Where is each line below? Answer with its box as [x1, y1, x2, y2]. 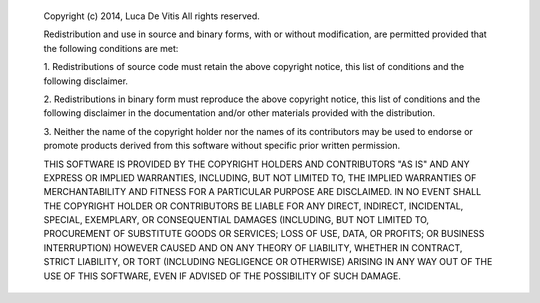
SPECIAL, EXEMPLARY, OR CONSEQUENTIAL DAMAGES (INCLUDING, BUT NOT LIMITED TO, [43, 214, 430, 226]
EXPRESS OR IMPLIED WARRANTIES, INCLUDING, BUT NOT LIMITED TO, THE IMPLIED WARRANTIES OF [43, 171, 477, 184]
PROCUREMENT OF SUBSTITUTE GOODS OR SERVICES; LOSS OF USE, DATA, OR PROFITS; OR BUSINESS [43, 228, 485, 240]
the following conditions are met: [43, 42, 179, 54]
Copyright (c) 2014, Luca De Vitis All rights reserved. [43, 10, 260, 22]
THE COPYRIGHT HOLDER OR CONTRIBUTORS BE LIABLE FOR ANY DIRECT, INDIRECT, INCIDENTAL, [43, 200, 464, 212]
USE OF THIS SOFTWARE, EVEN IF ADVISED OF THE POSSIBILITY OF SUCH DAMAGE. [43, 270, 402, 282]
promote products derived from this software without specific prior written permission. [43, 140, 401, 152]
